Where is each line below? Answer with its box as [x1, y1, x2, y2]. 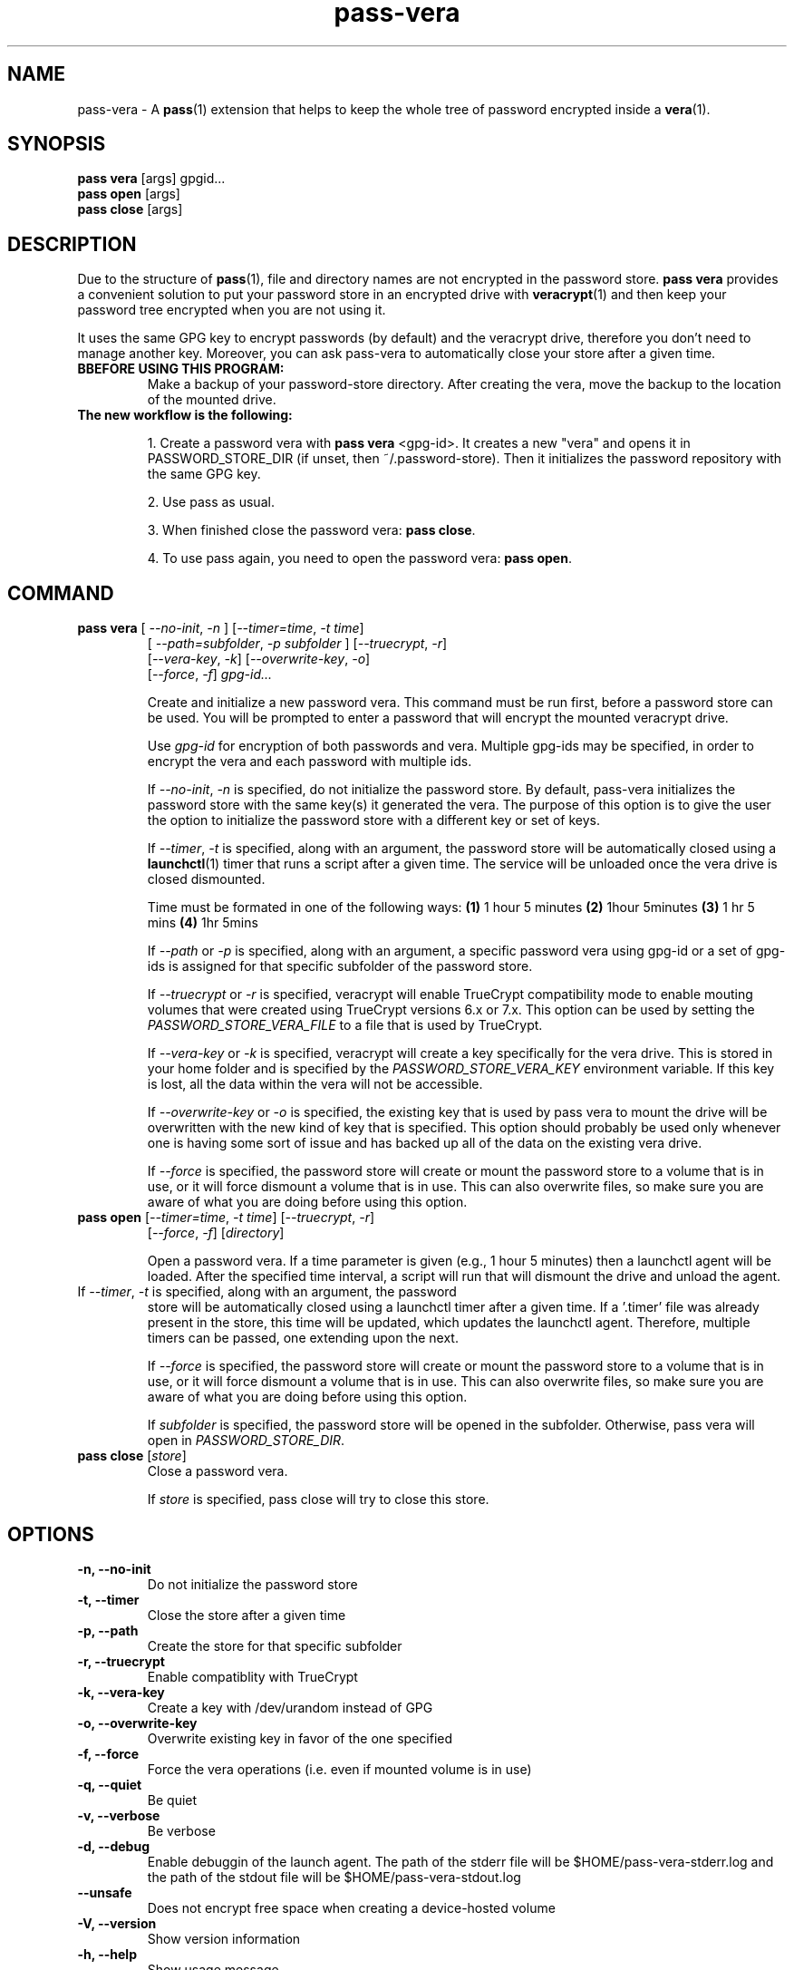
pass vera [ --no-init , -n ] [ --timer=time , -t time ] [77, 620, 364, 636]
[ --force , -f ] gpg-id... [147, 666, 273, 683]
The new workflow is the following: [77, 407, 293, 423]
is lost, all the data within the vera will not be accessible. [147, 1076, 483, 1092]
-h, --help [77, 1946, 137, 1962]
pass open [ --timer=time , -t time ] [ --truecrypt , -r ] [77, 1209, 375, 1226]
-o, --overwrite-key [77, 1714, 198, 1731]
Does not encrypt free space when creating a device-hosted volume [147, 1899, 556, 1916]
